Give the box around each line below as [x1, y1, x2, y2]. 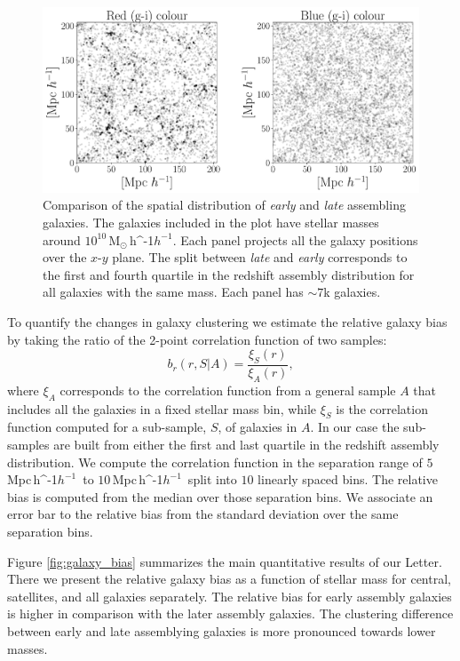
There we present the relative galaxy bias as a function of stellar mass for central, [7, 569, 451, 588]
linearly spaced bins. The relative [258, 470, 438, 489]
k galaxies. [323, 283, 381, 301]
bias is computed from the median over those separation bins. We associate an [7, 487, 433, 506]
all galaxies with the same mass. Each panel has [43, 283, 304, 301]
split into [187, 470, 237, 489]
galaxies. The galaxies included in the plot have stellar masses [43, 213, 379, 232]
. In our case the [310, 418, 400, 436]
